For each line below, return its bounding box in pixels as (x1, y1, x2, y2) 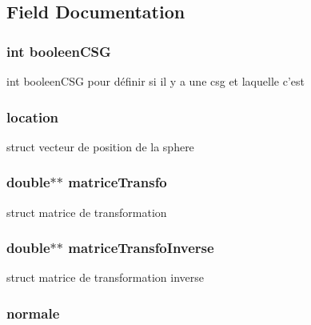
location (6, 106, 59, 126)
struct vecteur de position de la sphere (6, 138, 194, 154)
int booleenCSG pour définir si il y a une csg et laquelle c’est (6, 73, 305, 89)
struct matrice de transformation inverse (6, 269, 204, 286)
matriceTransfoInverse (68, 238, 214, 258)
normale (6, 303, 60, 323)
